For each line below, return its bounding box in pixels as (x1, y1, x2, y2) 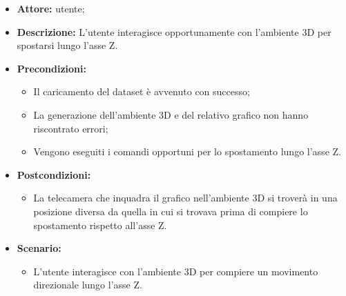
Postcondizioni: (17, 167, 91, 181)
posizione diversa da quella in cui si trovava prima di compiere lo (33, 204, 308, 218)
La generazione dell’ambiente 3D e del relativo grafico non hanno (33, 107, 309, 121)
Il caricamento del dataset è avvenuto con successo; (33, 84, 250, 99)
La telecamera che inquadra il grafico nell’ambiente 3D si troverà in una (33, 190, 338, 205)
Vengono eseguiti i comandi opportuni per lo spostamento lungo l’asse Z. (33, 144, 341, 159)
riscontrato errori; (33, 121, 108, 135)
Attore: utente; (17, 1, 85, 15)
